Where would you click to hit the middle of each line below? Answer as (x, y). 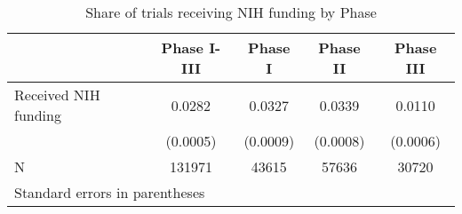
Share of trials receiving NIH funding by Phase (231, 12)
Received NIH (57, 95)
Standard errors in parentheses (110, 192)
